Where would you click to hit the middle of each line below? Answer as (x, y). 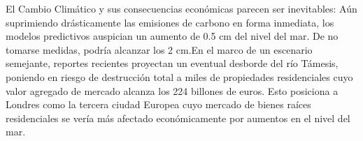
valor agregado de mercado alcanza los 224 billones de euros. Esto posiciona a (172, 90)
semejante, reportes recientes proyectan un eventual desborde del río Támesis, (172, 63)
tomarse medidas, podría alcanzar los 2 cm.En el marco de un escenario (159, 49)
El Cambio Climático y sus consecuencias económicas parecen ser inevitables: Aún (181, 8)
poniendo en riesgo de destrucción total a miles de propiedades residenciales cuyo (179, 76)
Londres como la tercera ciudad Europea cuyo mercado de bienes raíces (158, 104)
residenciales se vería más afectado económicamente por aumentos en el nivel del (178, 118)
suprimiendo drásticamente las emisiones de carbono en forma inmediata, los (170, 22)
